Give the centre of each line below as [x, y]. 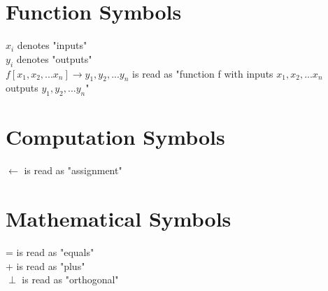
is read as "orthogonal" [70, 279]
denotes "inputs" [52, 45]
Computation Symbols [115, 137]
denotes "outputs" [54, 58]
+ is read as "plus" [45, 265]
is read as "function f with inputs [203, 73]
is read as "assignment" [73, 170]
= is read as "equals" [50, 251]
